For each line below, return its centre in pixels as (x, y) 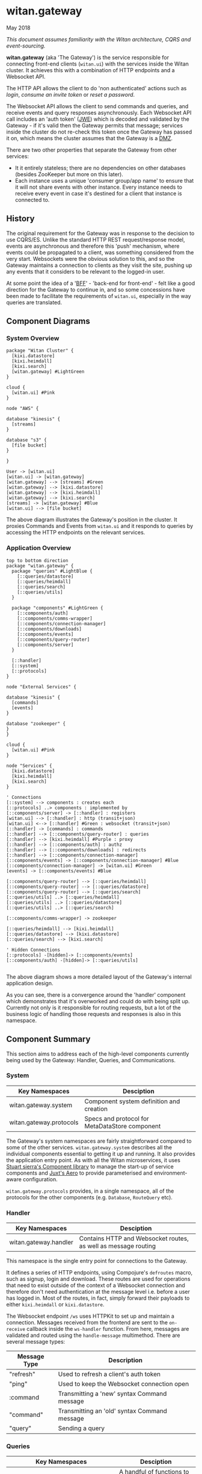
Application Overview (38, 548)
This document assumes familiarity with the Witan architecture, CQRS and (99, 39)
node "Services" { (29, 766)
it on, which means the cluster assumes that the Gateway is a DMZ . (90, 138)
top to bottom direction (37, 560)
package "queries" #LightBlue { (52, 571)
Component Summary (48, 1039)
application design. (30, 983)
